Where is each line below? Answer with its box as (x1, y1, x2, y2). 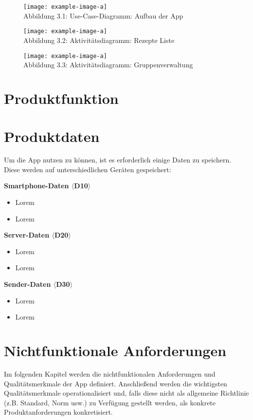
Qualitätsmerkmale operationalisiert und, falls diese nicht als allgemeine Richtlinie (4, 388, 249, 398)
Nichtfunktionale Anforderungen (4, 340, 227, 360)
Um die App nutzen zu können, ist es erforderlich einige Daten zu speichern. (4, 155, 232, 165)
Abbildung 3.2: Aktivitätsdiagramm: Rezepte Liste (23, 35, 175, 45)
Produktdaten (4, 126, 100, 146)
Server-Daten (4, 230, 50, 240)
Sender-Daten (4, 279, 51, 289)
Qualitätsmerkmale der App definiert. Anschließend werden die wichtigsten (4, 378, 227, 388)
